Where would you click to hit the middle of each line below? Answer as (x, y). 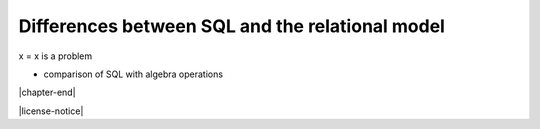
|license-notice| (51, 111)
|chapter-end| (47, 92)
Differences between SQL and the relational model (231, 26)
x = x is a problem (55, 56)
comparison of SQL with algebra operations (133, 74)
